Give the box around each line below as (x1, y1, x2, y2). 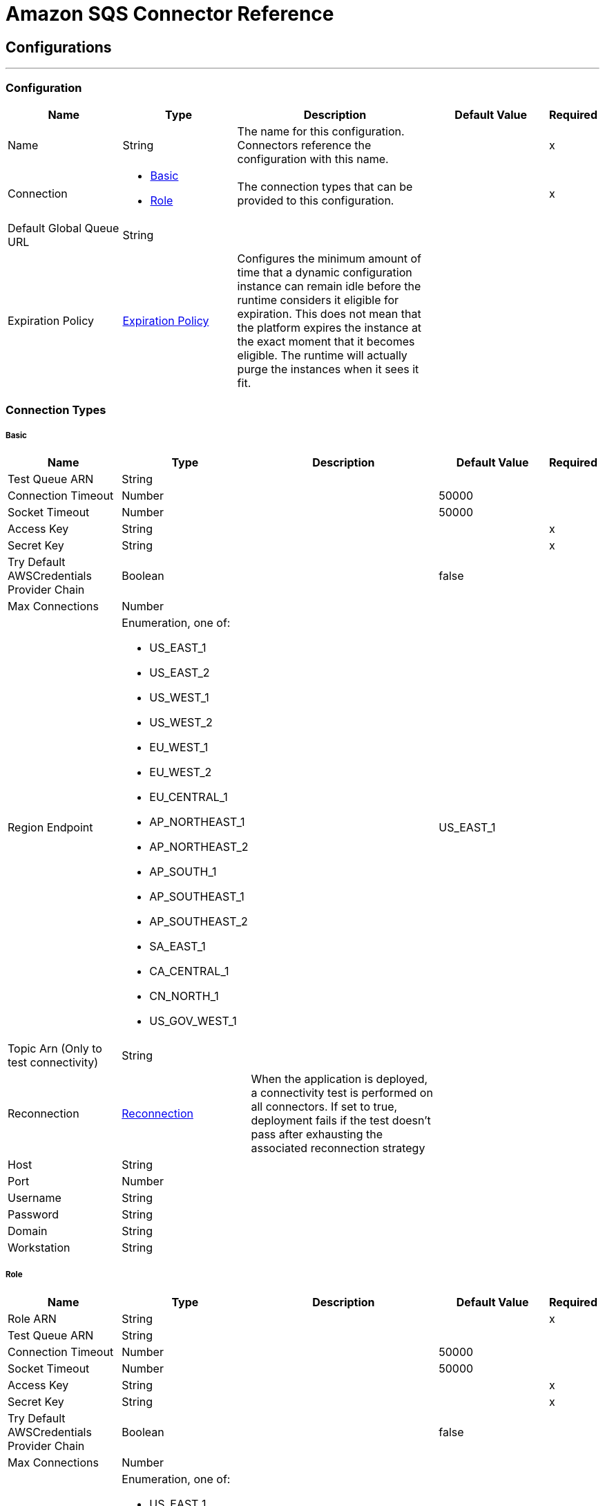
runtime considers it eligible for (237, 292, 399, 307)
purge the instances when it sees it (237, 361, 419, 376)
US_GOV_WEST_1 (149, 1014, 237, 1028)
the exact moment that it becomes (237, 334, 415, 348)
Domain (8, 1224, 48, 1239)
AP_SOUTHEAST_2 (149, 914, 248, 929)
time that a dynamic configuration (237, 265, 412, 279)
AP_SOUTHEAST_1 (149, 890, 244, 904)
